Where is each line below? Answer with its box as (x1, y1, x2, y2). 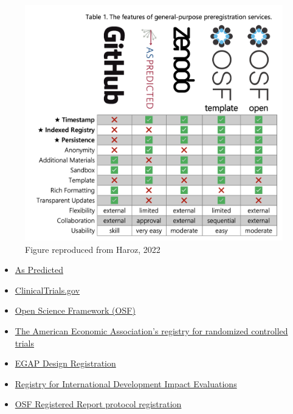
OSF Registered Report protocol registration (15, 398, 182, 410)
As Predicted (15, 263, 64, 276)
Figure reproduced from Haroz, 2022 (25, 243, 160, 255)
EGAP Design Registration (15, 357, 116, 370)
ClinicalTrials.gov (15, 283, 80, 296)
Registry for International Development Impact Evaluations (15, 377, 237, 390)
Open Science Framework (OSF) (15, 304, 136, 317)
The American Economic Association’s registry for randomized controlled (15, 324, 288, 337)
